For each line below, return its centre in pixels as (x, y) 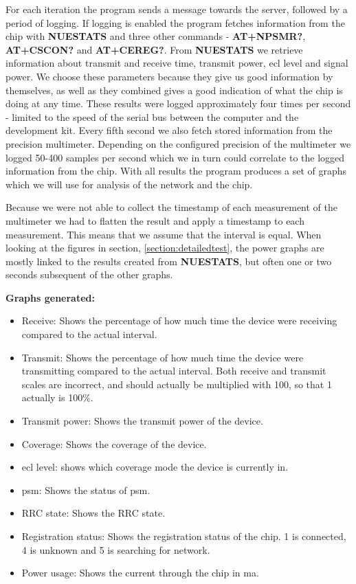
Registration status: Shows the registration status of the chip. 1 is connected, (184, 536)
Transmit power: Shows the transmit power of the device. (142, 421)
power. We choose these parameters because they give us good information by (169, 76)
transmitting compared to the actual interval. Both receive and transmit (174, 371)
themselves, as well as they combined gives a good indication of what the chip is (174, 90)
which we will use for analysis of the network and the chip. (129, 184)
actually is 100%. (57, 397)
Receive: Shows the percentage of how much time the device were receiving (179, 321)
